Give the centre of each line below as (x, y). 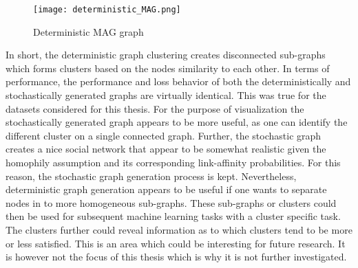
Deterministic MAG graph (88, 31)
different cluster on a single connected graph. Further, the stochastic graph (164, 135)
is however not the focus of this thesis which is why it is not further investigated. (176, 257)
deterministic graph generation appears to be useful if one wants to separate (166, 189)
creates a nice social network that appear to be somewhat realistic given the (166, 149)
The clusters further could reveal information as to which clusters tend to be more (179, 229)
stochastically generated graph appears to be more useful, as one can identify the (177, 122)
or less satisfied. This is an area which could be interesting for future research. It (176, 243)
